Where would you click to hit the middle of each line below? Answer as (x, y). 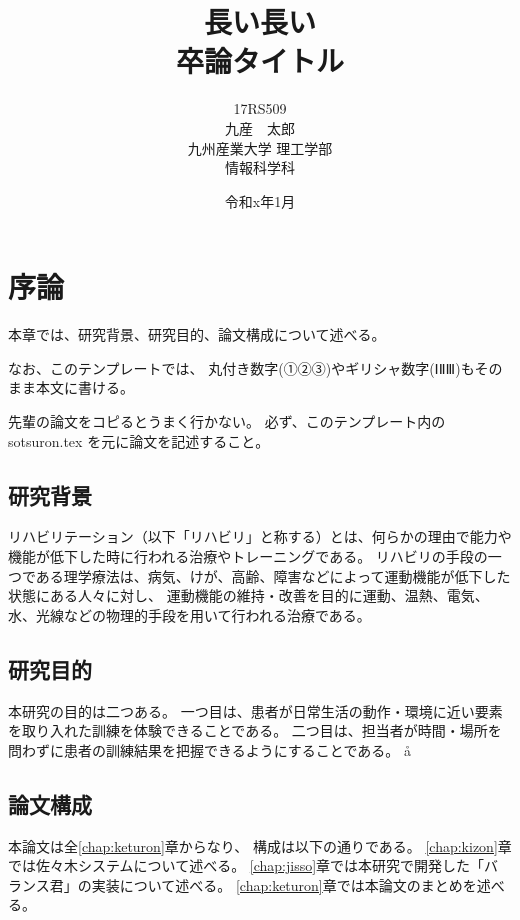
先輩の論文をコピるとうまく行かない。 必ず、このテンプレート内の (227, 421)
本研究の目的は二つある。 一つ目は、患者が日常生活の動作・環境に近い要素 (255, 710)
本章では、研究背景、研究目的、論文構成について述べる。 (197, 334)
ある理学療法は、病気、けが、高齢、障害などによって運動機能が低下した (273, 575)
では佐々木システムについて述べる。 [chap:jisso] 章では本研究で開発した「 (246, 865)
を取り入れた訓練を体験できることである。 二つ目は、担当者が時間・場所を (255, 730)
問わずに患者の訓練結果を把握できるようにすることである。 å (209, 749)
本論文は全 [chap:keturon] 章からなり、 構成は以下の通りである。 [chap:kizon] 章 (260, 845)
